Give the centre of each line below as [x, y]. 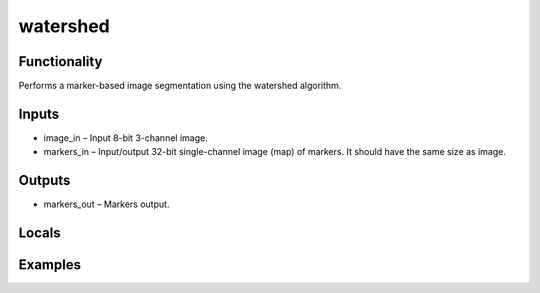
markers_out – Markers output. [106, 204]
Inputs [39, 113]
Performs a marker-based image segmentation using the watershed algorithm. [180, 86]
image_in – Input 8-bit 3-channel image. [126, 137]
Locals [39, 233]
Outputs [44, 180]
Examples [50, 265]
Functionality [60, 61]
